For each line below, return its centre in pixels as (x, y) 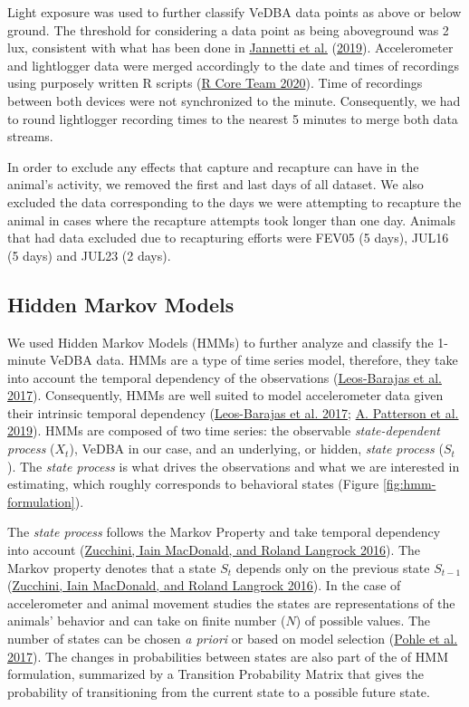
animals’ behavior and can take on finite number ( (147, 621)
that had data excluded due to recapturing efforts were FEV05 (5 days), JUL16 (228, 238)
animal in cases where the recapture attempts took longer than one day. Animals (232, 220)
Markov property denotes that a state (112, 567)
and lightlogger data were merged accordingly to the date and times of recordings (233, 65)
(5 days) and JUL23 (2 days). (89, 255)
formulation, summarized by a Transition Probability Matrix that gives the (215, 674)
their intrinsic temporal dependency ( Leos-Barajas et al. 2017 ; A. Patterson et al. (233, 412)
